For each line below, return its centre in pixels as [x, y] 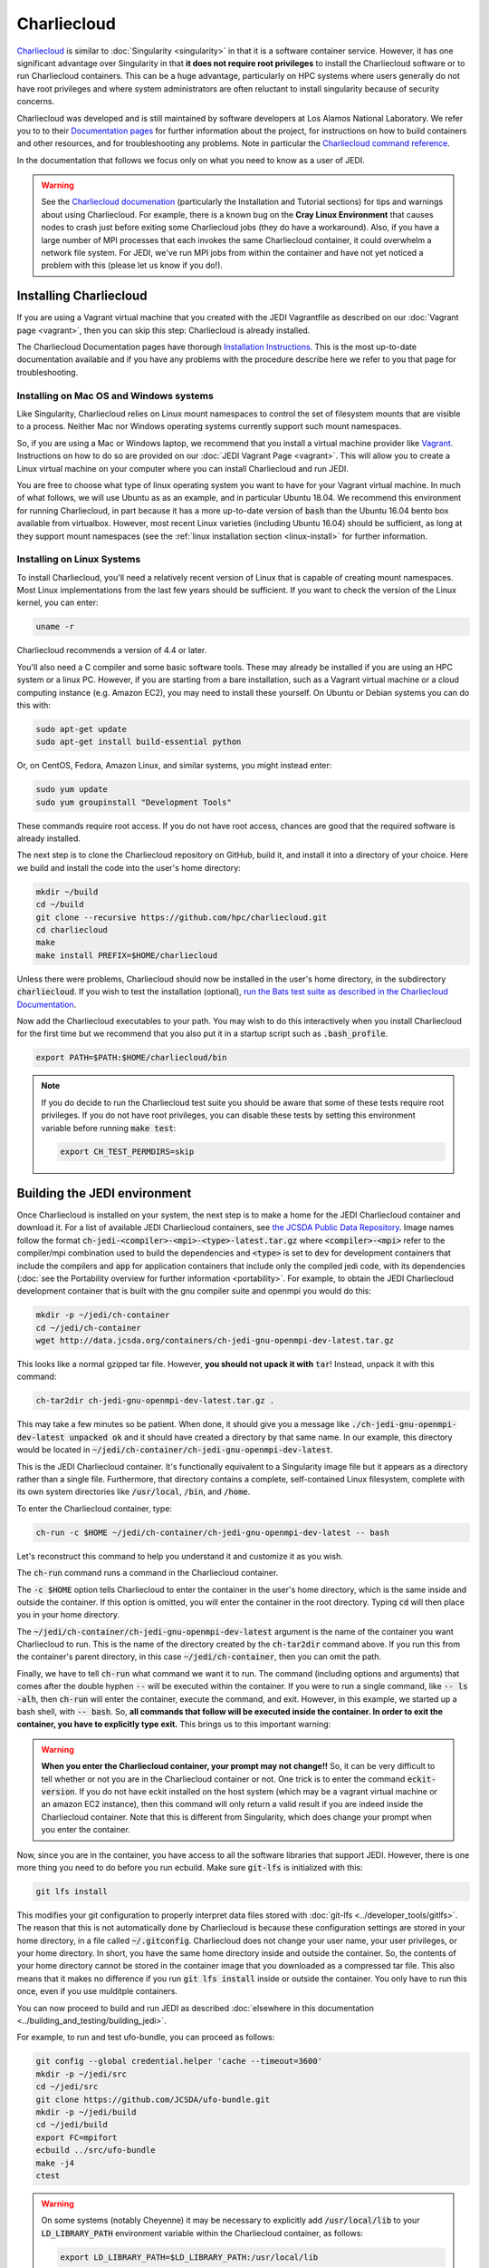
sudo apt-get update [81, 729]
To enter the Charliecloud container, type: [94, 1508]
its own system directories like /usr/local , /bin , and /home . [134, 1491]
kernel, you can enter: [58, 602]
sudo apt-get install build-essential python [139, 742]
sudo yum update [72, 790]
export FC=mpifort [77, 2137]
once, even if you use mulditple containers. [97, 1991]
